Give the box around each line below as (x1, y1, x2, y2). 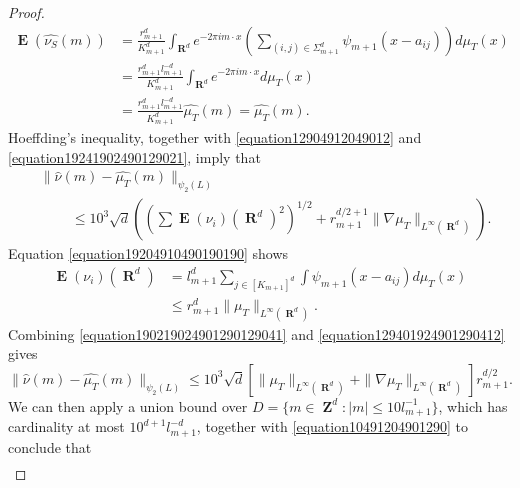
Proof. (8, 2, 45, 22)
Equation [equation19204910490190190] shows (8, 243, 289, 264)
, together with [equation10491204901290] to (196, 416, 468, 437)
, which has (438, 395, 508, 416)
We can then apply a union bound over (8, 395, 248, 416)
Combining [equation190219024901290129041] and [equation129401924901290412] (8, 323, 505, 344)
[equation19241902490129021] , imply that (8, 146, 261, 167)
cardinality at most (8, 416, 125, 437)
